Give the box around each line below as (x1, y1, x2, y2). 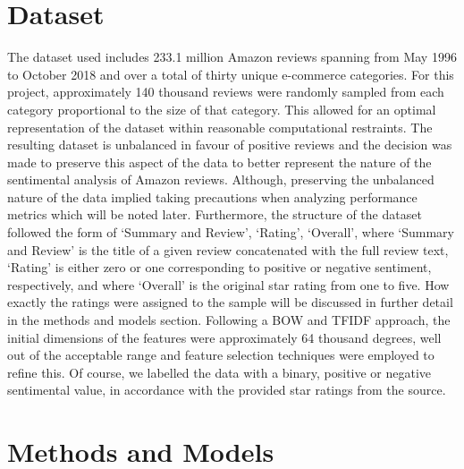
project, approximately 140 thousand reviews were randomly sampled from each (7, 82, 444, 101)
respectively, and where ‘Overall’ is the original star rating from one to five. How (7, 275, 450, 294)
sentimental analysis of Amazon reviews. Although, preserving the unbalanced (7, 170, 434, 189)
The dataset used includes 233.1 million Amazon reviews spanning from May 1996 (7, 47, 457, 66)
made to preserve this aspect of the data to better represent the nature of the (7, 152, 432, 171)
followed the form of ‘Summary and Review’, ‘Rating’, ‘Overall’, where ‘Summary (7, 223, 454, 242)
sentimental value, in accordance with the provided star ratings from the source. (7, 380, 446, 399)
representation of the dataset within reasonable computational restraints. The (7, 117, 433, 136)
